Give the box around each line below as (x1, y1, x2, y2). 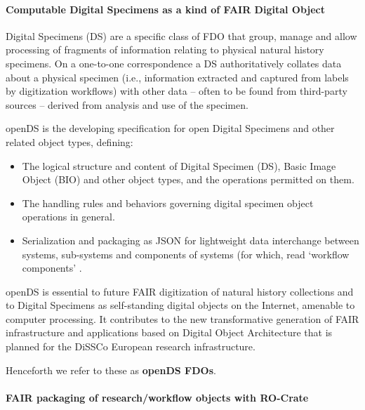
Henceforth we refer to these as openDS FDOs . (6, 362, 216, 377)
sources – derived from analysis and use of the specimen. (6, 97, 248, 112)
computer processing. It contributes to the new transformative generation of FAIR (6, 311, 359, 326)
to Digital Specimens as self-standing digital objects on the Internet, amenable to (6, 298, 355, 312)
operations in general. (22, 209, 115, 224)
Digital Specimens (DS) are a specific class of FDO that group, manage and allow (6, 28, 357, 43)
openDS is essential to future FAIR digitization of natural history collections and (6, 284, 354, 298)
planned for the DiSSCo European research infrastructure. (6, 339, 255, 354)
